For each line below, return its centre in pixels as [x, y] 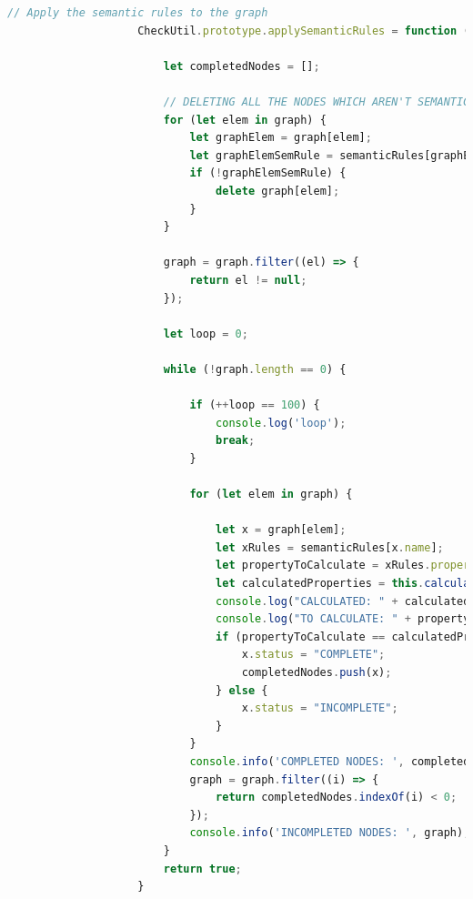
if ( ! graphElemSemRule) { [268, 173]
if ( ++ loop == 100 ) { [255, 405]
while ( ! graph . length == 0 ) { [255, 369]
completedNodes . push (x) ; [317, 672]
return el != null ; [248, 280]
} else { [242, 690]
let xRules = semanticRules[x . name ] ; [330, 547]
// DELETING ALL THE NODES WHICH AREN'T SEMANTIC [317, 101]
